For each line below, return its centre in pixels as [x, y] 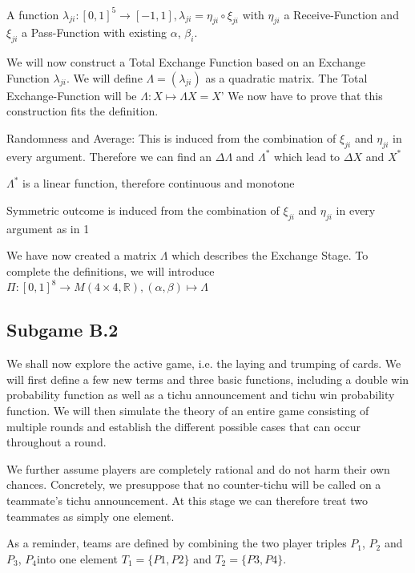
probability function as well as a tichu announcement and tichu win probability [201, 395]
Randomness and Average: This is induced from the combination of [171, 137]
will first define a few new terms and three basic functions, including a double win [208, 379]
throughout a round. [56, 442]
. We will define [104, 77]
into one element [77, 558]
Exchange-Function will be [72, 95]
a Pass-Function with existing [95, 32]
